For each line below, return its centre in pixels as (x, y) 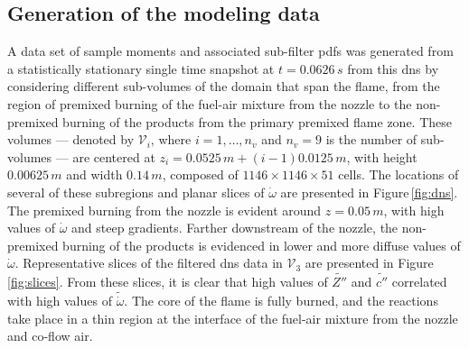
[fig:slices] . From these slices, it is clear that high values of (168, 282)
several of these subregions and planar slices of (136, 192)
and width (94, 174)
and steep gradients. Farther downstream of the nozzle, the (235, 228)
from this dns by (393, 68)
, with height (382, 156)
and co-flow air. (50, 336)
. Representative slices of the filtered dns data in (149, 263)
